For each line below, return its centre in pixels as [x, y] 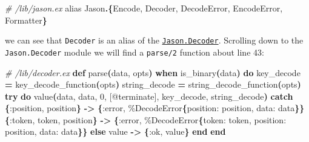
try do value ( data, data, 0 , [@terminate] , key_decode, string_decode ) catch [149, 96]
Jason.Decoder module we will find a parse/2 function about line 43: [135, 52]
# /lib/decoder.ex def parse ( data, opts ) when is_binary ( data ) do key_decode [153, 72]
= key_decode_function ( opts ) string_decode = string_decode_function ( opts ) [153, 84]
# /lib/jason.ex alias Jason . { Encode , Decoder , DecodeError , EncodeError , [144, 8]
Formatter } [26, 20]
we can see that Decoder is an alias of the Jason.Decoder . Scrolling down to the [154, 40]
